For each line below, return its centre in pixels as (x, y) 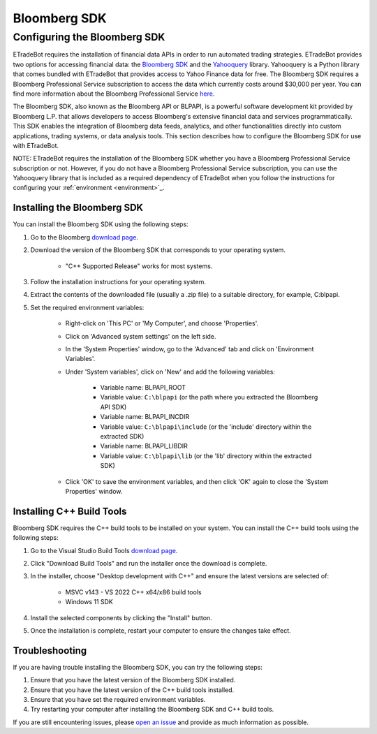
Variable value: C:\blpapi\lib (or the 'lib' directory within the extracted (206, 456)
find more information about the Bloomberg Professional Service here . (114, 94)
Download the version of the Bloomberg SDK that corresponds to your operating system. (158, 250)
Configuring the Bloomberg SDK (89, 37)
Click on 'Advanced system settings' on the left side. (141, 336)
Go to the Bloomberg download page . (84, 237)
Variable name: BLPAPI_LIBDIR (144, 446)
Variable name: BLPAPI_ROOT (143, 388)
